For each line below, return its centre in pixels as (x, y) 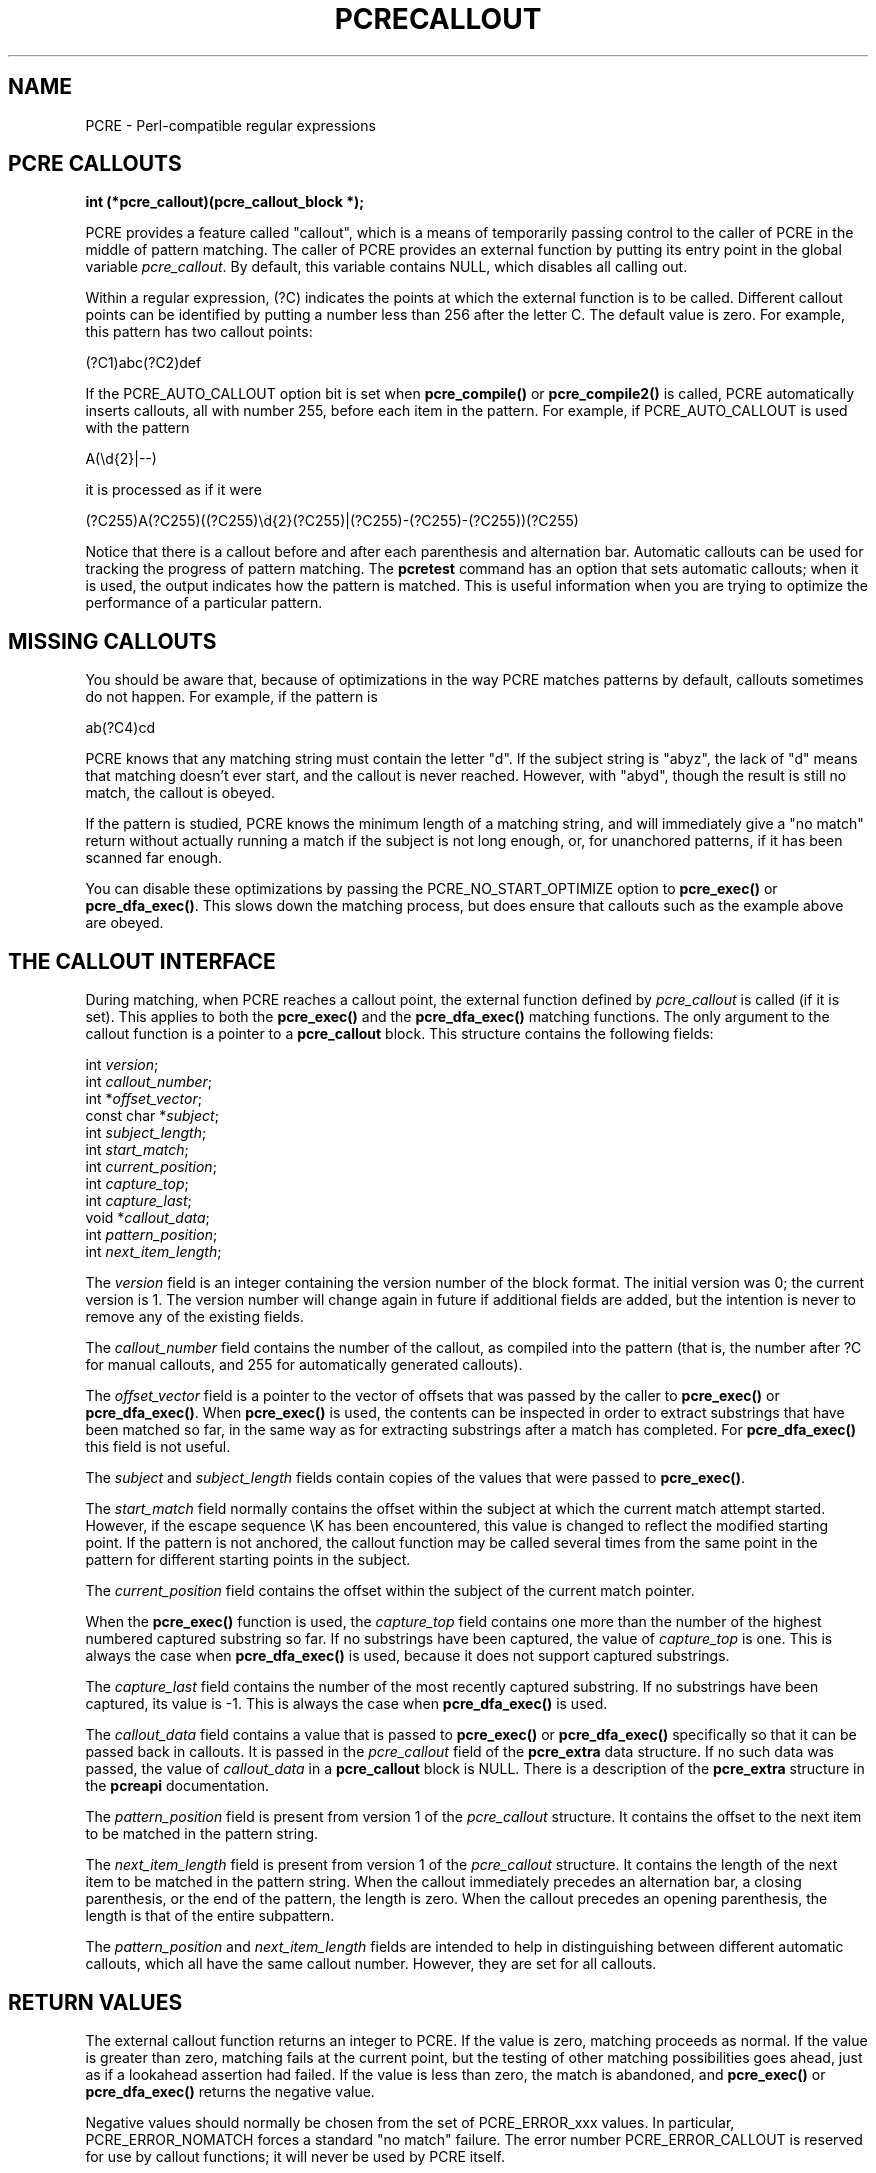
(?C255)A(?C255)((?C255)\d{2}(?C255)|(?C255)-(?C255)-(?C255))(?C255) (332, 521)
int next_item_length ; (153, 1252)
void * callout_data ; (147, 1218)
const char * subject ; (152, 1116)
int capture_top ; (137, 1184)
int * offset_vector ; (143, 1099)
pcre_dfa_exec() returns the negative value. (230, 2091)
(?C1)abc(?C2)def (143, 363)
